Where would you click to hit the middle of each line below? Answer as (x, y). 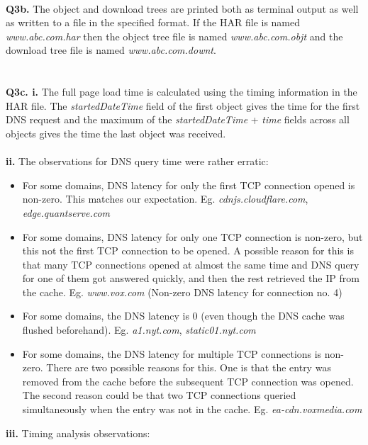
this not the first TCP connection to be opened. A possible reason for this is (188, 250)
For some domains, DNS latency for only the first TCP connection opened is (189, 185)
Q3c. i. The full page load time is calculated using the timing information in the (182, 92)
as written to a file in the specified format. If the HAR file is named (153, 22)
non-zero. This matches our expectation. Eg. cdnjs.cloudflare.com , (165, 199)
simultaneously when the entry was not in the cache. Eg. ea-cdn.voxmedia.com (192, 409)
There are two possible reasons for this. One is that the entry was (189, 367)
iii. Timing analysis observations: (78, 433)
